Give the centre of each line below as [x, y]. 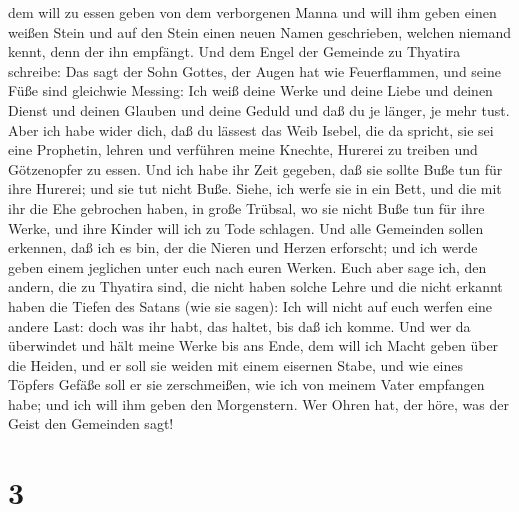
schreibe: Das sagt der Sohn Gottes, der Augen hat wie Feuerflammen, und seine [254, 70]
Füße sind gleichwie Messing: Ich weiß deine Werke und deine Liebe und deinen [250, 90]
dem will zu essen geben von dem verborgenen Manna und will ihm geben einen [252, 12]
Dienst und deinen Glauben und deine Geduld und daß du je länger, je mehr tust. [259, 109]
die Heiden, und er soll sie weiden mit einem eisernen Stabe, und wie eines [235, 364]
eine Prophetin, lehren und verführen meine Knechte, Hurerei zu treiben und [243, 149]
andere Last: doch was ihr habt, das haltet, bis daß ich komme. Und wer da [239, 325]
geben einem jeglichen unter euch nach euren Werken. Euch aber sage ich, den [247, 266]
